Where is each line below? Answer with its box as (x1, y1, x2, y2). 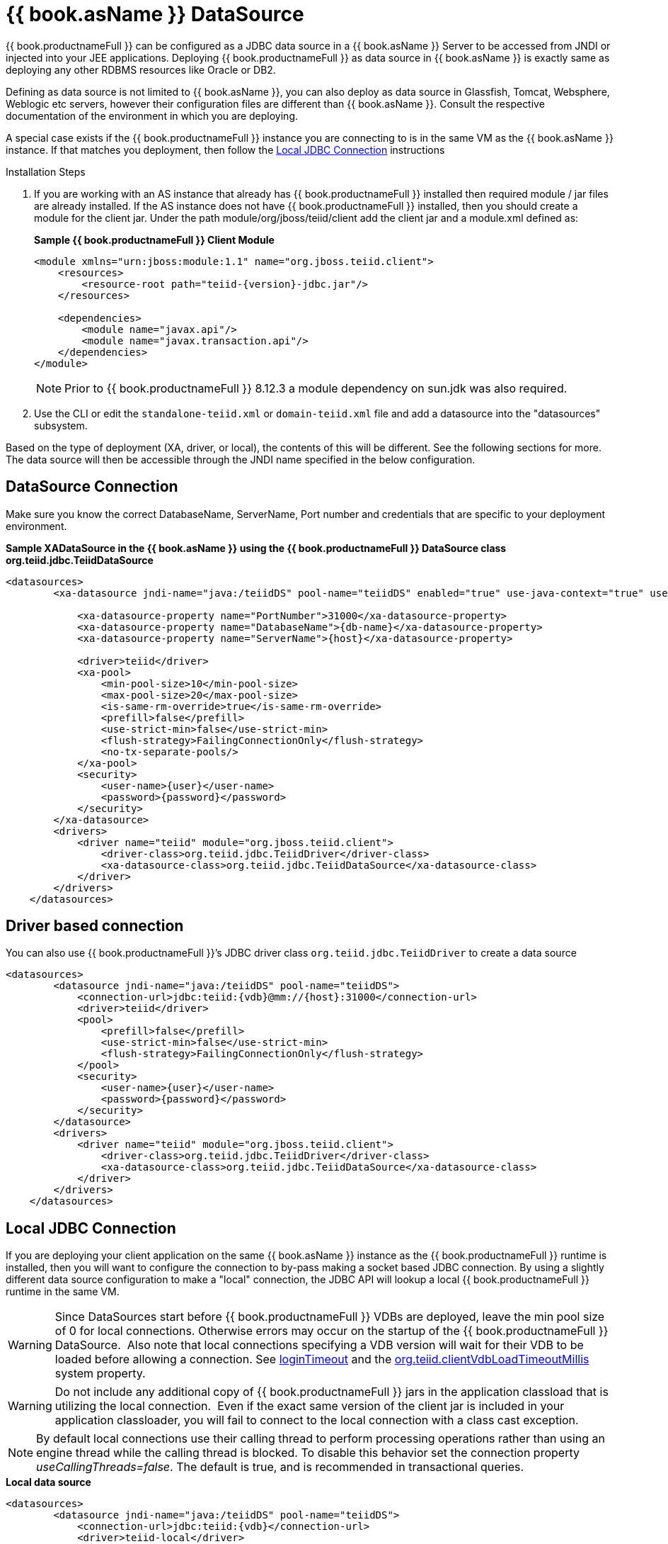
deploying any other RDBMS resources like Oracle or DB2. (6, 63, 276, 76)
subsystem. (34, 419, 88, 432)
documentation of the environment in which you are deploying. (6, 109, 299, 122)
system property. (54, 1366, 146, 1381)
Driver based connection (6, 917, 184, 935)
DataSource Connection (6, 478, 178, 496)
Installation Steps (6, 165, 86, 178)
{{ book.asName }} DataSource (6, 2, 304, 26)
